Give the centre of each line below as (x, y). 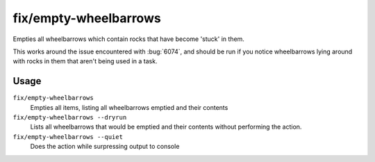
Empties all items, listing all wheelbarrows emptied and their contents (129, 107)
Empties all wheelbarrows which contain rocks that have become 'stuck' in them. (128, 39)
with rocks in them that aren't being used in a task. (85, 61)
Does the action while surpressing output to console (105, 147)
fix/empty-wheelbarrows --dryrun (70, 118)
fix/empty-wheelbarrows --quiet (68, 137)
